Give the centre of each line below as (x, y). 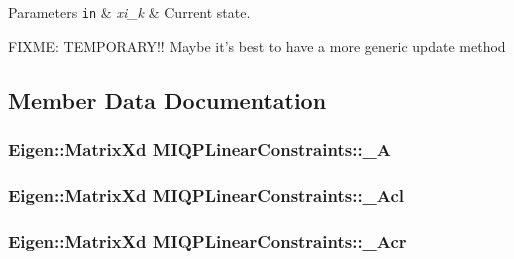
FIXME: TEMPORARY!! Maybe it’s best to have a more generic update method (257, 45)
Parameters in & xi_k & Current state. (129, 12)
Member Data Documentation (167, 99)
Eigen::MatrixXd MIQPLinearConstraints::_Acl (206, 194)
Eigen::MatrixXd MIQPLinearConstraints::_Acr (207, 240)
